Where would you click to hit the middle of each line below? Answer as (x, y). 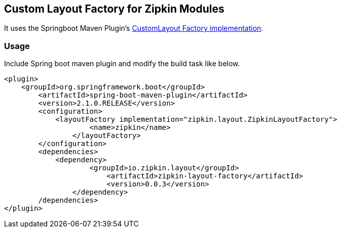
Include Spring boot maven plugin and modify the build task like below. (122, 64)
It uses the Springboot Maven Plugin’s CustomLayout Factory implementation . (134, 28)
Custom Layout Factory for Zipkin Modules (114, 9)
